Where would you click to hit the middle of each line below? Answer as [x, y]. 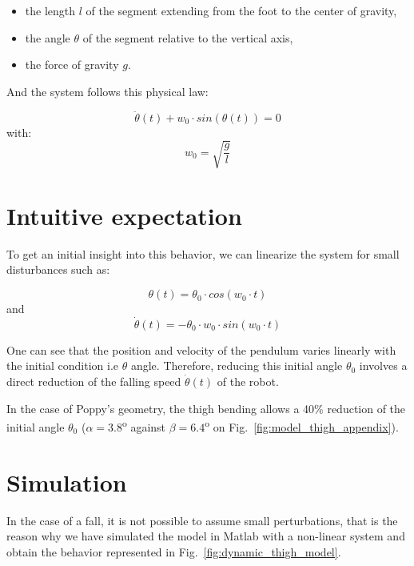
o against [144, 426]
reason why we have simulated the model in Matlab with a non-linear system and [206, 536]
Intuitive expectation [124, 215]
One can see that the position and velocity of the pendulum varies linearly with [201, 349]
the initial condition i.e [63, 365]
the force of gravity [72, 64]
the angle [48, 37]
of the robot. [248, 381]
